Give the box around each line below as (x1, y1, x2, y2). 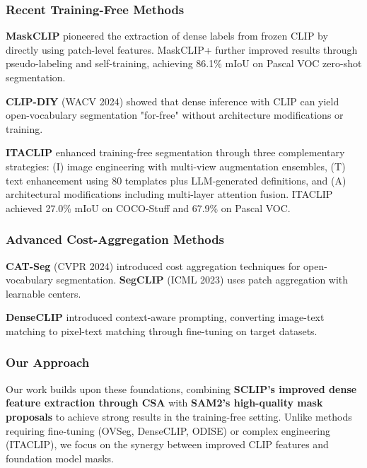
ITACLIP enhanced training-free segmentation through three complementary (6, 145, 345, 160)
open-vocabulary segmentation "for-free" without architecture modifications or (6, 107, 344, 122)
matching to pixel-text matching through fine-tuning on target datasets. (6, 323, 318, 338)
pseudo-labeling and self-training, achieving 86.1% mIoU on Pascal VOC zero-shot (6, 56, 362, 71)
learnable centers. (6, 286, 81, 300)
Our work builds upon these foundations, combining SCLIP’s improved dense (6, 381, 357, 396)
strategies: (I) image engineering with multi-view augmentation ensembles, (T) (6, 158, 346, 173)
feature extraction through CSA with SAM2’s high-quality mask (6, 395, 323, 410)
